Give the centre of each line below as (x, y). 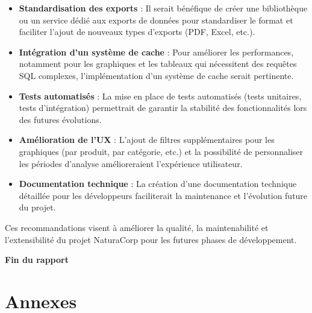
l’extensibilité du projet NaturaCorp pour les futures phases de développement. (151, 239)
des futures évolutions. (60, 119)
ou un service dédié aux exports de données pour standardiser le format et (156, 20)
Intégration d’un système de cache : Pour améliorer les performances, (156, 52)
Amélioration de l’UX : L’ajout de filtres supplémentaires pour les (147, 140)
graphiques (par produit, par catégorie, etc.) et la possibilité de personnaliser (161, 151)
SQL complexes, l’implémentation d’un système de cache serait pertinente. (156, 75)
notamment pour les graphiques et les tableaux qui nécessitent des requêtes (158, 64)
